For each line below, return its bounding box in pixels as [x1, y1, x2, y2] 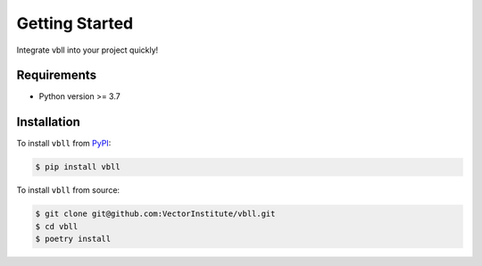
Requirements [16, 68, 97, 83]
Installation [16, 114, 80, 129]
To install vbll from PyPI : [16, 138, 112, 149]
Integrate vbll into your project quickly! [16, 45, 159, 55]
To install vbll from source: [16, 185, 120, 195]
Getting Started [16, 13, 134, 33]
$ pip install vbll [35, 162, 120, 172]
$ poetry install [35, 234, 112, 245]
